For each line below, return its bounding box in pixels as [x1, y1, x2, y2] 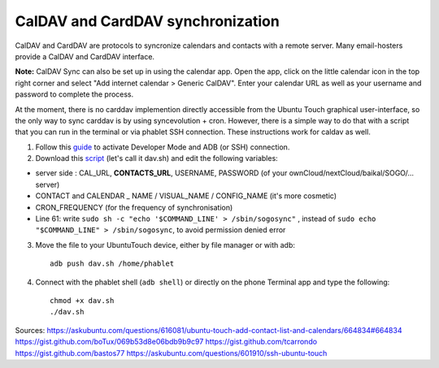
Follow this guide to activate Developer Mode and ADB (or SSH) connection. [35, 142, 290, 152]
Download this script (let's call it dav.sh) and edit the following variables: [35, 154, 278, 163]
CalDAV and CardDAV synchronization [15, 12, 280, 30]
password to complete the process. [15, 89, 134, 99]
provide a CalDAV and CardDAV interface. [15, 51, 154, 61]
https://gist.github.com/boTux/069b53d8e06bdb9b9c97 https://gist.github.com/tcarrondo [15, 337, 317, 347]
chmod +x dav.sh [50, 296, 115, 305]
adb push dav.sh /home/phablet [50, 259, 175, 268]
